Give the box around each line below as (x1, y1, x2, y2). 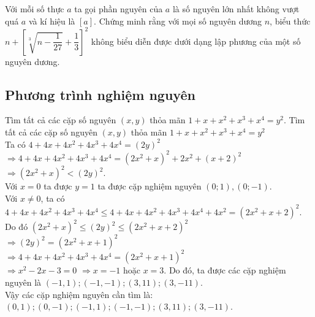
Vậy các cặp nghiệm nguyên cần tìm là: (5, 288, 153, 300)
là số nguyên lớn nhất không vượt (172, 2, 300, 15)
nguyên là (5, 276, 42, 289)
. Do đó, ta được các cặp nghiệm (164, 264, 286, 277)
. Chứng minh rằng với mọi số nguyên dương (94, 14, 262, 27)
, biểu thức (270, 14, 311, 27)
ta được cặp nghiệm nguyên (97, 180, 202, 193)
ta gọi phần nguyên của (74, 2, 163, 15)
